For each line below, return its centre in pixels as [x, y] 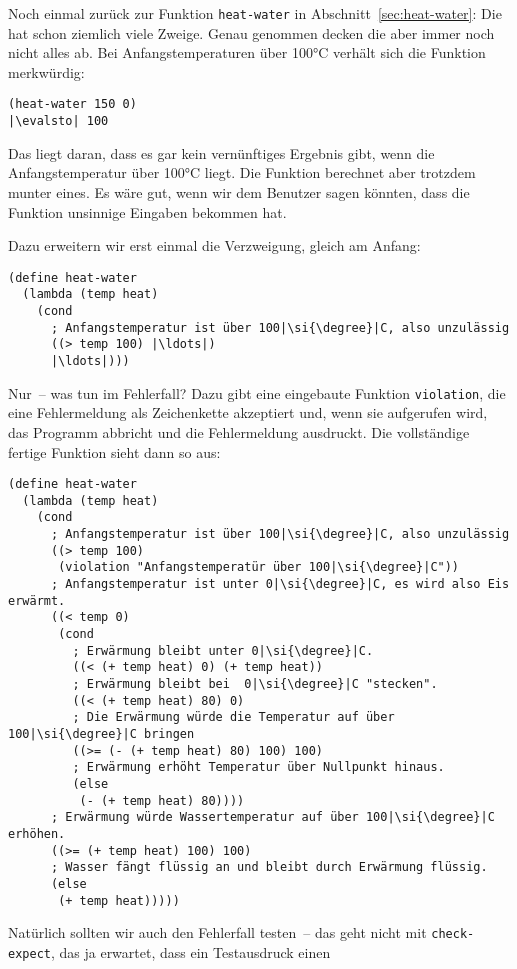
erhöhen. [37, 833]
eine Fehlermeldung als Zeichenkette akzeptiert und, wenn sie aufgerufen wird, [248, 412]
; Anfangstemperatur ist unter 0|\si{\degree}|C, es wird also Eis [280, 584]
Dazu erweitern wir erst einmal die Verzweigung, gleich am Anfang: [214, 245]
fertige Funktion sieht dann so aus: [114, 451]
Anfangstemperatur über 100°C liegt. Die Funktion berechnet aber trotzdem [242, 172]
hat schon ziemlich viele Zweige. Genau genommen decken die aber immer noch [251, 32]
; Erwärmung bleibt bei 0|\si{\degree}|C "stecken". [255, 683]
